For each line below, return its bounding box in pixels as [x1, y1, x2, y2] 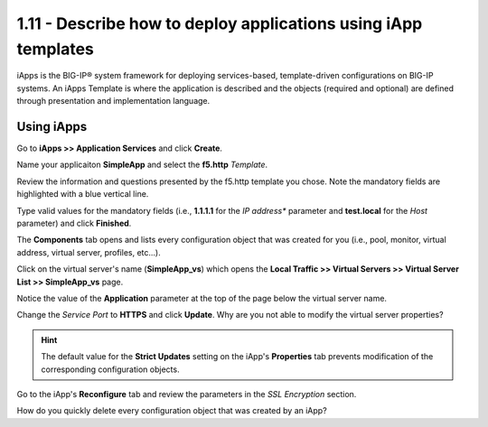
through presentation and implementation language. [16, 96, 211, 107]
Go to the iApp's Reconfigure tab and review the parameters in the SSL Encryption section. [16, 388, 357, 399]
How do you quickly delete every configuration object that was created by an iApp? [16, 405, 327, 416]
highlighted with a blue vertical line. [16, 189, 149, 200]
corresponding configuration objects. [41, 364, 180, 375]
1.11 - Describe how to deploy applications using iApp [16, 14, 423, 33]
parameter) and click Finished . [16, 218, 132, 228]
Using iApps [16, 118, 88, 135]
